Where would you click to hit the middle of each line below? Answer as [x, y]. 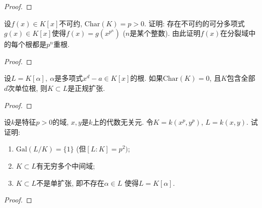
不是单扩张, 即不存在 [70, 183]
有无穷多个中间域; [65, 165]
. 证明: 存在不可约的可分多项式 [194, 23]
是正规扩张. [86, 88]
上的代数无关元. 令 [123, 122]
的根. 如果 [147, 78]
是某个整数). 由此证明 [165, 33]
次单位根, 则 [28, 88]
